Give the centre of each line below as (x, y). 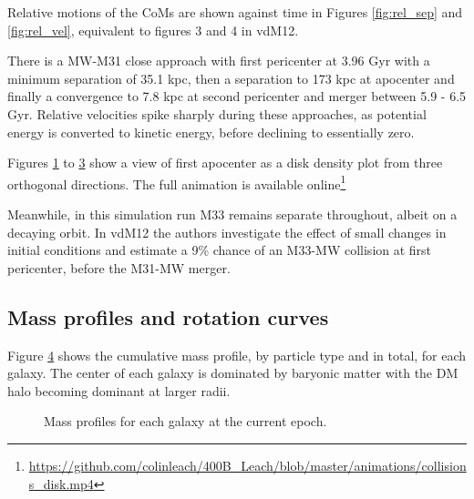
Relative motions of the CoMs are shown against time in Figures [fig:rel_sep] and (235, 12)
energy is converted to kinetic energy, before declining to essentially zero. (211, 132)
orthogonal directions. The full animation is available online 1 (177, 182)
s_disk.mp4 (61, 483)
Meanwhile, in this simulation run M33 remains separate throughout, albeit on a (232, 214)
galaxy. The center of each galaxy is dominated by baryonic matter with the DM (233, 373)
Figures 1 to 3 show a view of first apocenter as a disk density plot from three (225, 163)
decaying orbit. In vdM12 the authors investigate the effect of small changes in (227, 232)
